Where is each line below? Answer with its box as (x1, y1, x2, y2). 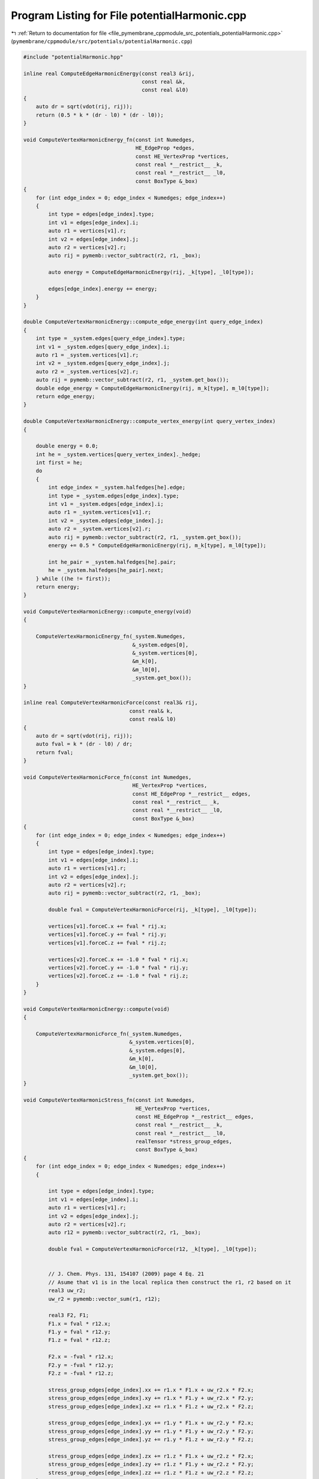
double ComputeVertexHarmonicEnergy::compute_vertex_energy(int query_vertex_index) (23, 418, 276, 425)
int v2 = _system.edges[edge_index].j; (48, 517, 164, 524)
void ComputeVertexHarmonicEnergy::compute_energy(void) (23, 608, 192, 615)
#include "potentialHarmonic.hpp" (23, 53, 123, 60)
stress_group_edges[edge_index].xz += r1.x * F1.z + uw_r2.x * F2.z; (48, 1403, 254, 1410)
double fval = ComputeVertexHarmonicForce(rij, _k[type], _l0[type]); (48, 906, 257, 913)
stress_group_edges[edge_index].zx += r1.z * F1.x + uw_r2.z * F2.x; (48, 1452, 254, 1459)
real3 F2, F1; (48, 1312, 89, 1319)
